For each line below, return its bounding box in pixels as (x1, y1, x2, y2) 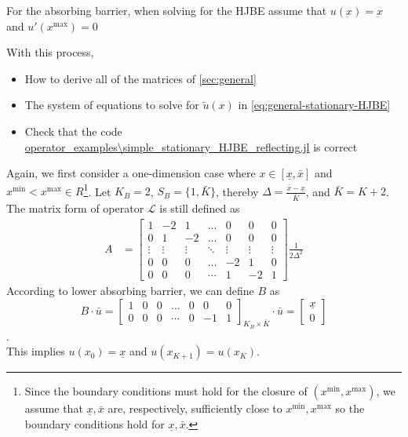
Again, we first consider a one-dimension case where (6, 165, 256, 181)
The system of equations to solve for (24, 97, 199, 113)
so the (335, 400, 365, 417)
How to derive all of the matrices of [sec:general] (24, 70, 257, 86)
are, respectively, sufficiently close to (107, 400, 282, 417)
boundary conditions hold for (24, 416, 165, 432)
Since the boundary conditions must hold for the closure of (24, 383, 308, 399)
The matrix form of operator (6, 200, 144, 217)
